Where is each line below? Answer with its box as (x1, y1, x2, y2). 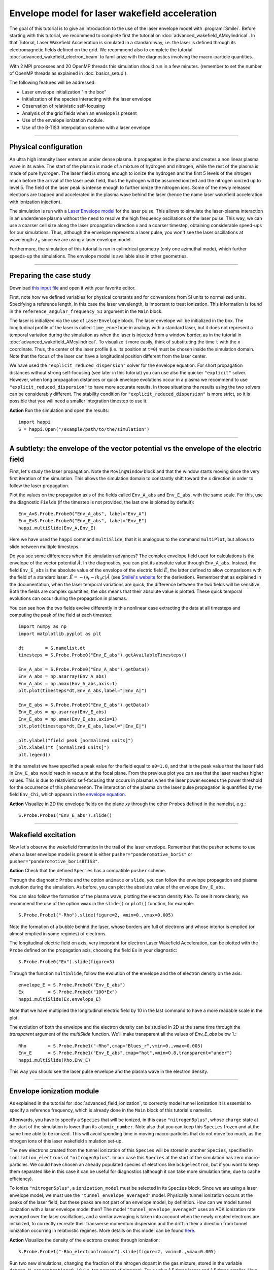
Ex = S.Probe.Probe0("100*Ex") (18, 989, 118, 995)
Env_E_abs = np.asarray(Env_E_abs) (18, 709, 107, 715)
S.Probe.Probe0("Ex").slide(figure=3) (18, 959, 115, 965)
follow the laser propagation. (9, 483, 70, 489)
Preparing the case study (9, 271, 91, 280)
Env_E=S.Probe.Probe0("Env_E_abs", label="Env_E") (18, 518, 147, 524)
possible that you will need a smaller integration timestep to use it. (9, 398, 148, 404)
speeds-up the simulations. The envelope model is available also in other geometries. (9, 253, 188, 259)
